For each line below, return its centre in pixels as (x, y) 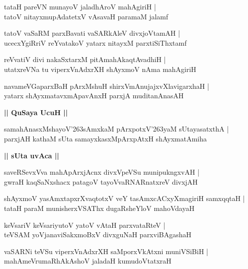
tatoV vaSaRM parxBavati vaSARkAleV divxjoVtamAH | (92, 33)
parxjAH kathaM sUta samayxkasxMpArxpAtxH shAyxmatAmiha (105, 138)
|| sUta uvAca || (32, 155)
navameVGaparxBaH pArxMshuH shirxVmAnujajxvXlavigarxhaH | (107, 86)
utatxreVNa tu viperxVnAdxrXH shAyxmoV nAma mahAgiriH (100, 69)
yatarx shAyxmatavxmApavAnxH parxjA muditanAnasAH (94, 96)
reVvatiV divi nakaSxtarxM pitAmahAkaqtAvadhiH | (85, 59)
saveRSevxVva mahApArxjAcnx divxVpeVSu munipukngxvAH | (102, 172)
